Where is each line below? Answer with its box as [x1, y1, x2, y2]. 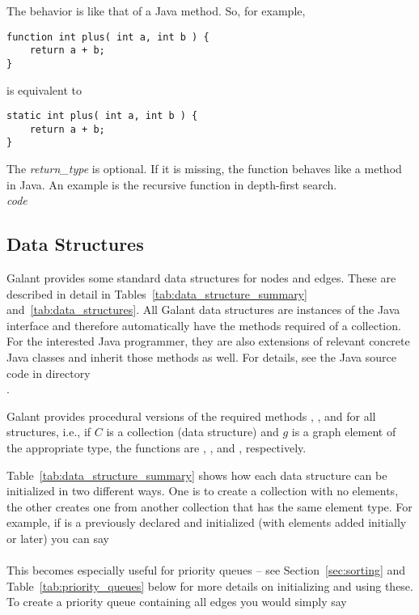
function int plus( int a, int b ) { [6, 31, 209, 43]
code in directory [6, 364, 91, 381]
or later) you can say [6, 530, 109, 547]
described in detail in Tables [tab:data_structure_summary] [6, 285, 307, 302]
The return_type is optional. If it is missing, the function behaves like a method [6, 160, 402, 177]
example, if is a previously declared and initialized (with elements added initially [6, 514, 407, 531]
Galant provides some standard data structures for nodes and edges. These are [6, 269, 396, 286]
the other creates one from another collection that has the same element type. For [6, 498, 413, 515]
